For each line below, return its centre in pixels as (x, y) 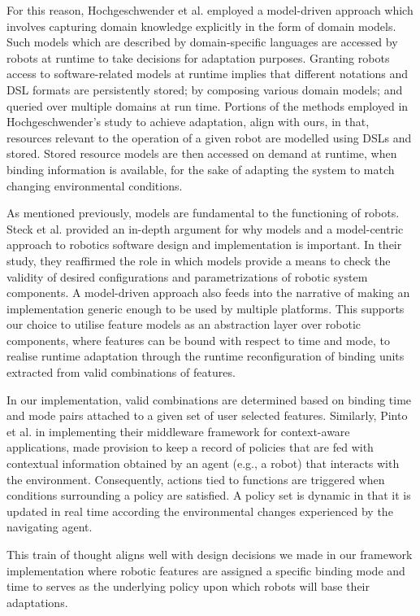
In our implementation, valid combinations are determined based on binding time (209, 399)
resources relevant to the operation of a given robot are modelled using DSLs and (209, 137)
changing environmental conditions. (95, 185)
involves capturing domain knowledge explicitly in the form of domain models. (201, 26)
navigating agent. (50, 527)
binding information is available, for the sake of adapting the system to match (201, 169)
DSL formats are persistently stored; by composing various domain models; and (205, 89)
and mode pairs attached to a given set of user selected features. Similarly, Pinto (207, 415)
